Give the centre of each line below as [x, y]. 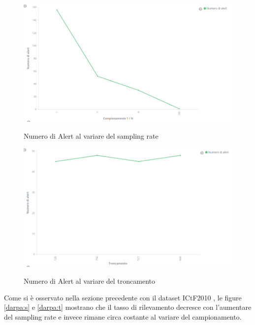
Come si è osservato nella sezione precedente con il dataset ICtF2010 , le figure [123, 297]
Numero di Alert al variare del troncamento [89, 281]
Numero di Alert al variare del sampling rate [91, 136]
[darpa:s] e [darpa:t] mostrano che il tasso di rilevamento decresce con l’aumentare [128, 307]
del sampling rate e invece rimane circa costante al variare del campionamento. [123, 316]
